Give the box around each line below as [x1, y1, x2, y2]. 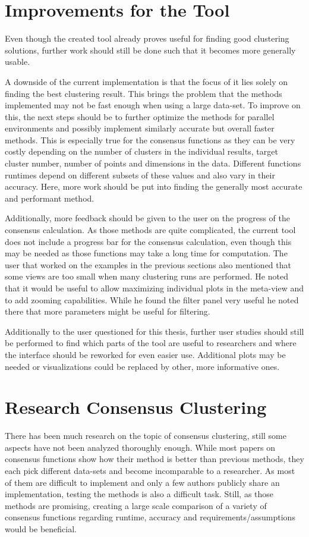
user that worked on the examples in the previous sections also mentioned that [5, 258, 291, 271]
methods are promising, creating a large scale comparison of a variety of [5, 499, 267, 511]
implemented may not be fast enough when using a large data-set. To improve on [5, 99, 301, 111]
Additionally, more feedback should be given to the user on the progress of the [5, 212, 290, 224]
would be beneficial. [5, 523, 77, 535]
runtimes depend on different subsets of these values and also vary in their [5, 168, 275, 181]
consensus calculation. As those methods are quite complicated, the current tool [5, 224, 296, 236]
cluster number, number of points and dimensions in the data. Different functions [5, 157, 301, 169]
